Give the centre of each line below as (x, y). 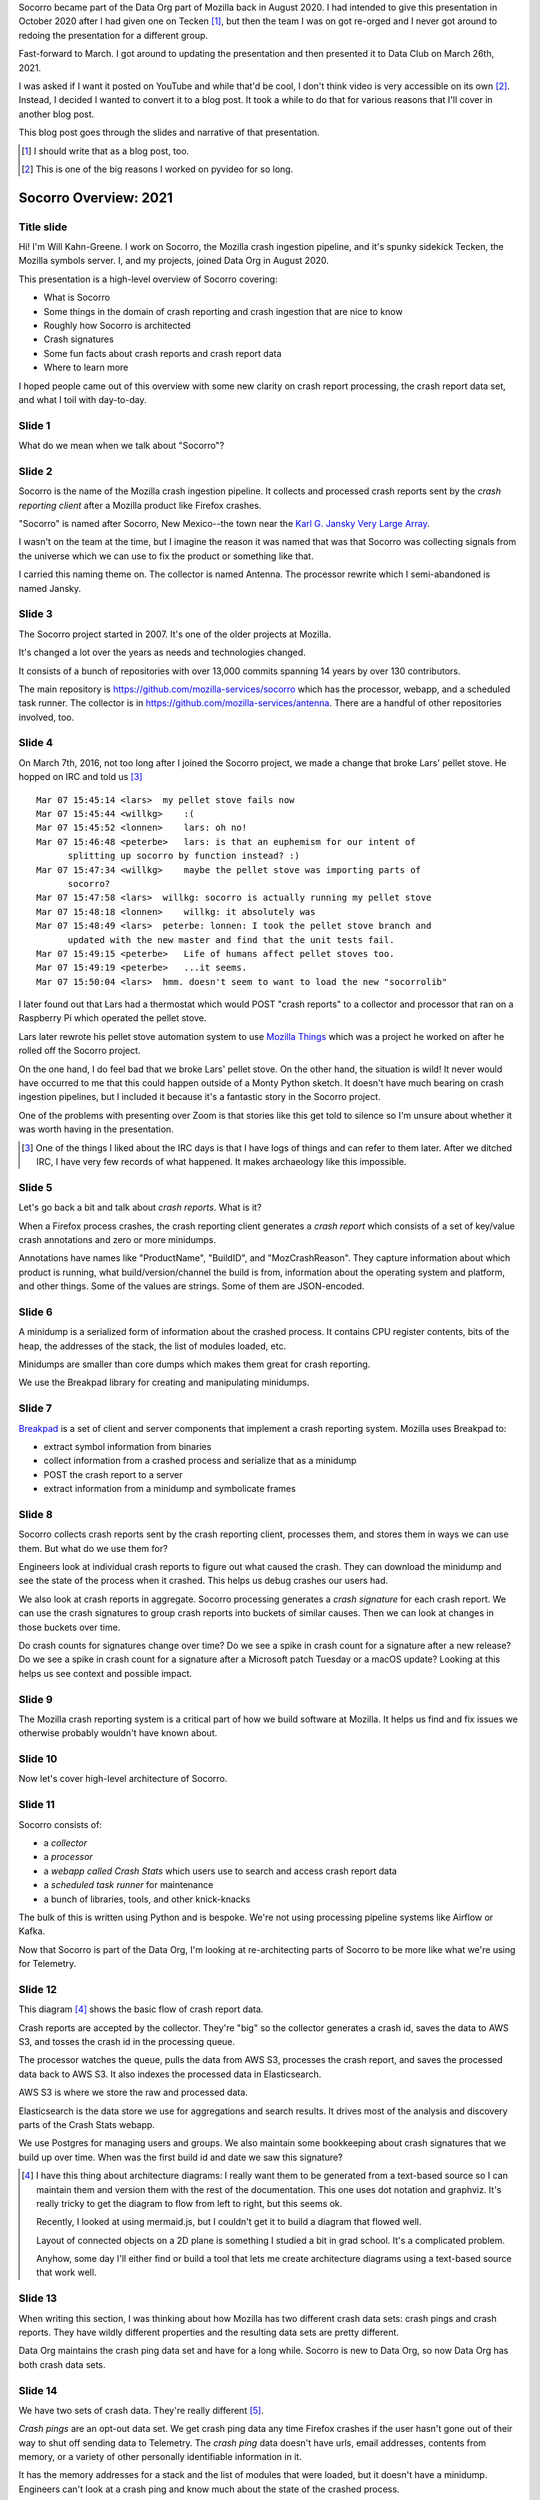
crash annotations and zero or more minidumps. (117, 1239)
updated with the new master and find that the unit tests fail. (231, 939)
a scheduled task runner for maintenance (128, 1885)
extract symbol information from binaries (127, 1446)
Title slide (43, 227)
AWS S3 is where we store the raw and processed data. (133, 2092)
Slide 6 (36, 1312)
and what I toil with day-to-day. (82, 399)
